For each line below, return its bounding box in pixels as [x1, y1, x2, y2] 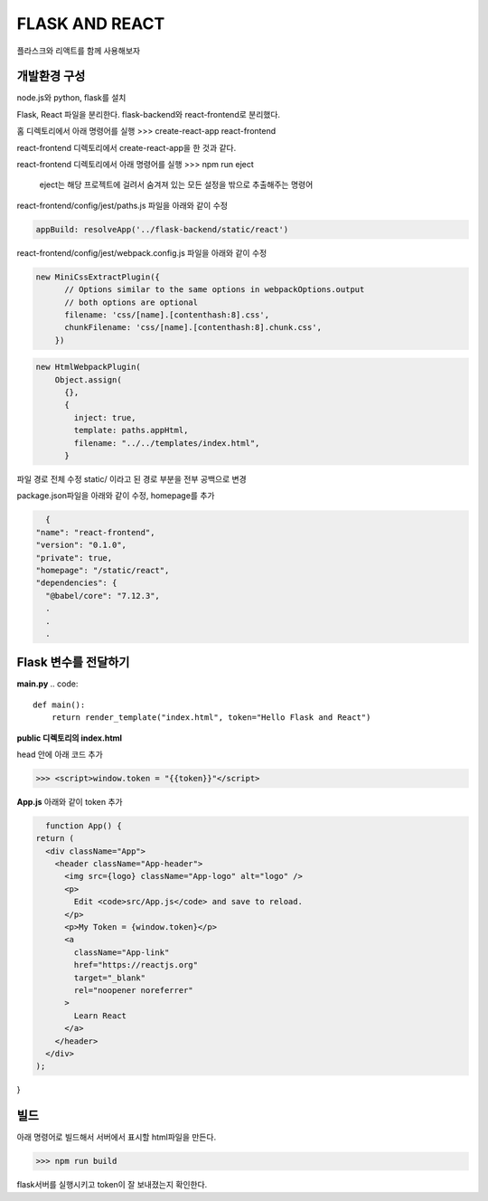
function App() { [45, 820, 122, 831]
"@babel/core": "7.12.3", [45, 591, 160, 600]
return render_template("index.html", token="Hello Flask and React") [51, 713, 371, 723]
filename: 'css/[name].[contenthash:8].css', [64, 309, 270, 320]
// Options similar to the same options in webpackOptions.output [64, 285, 365, 295]
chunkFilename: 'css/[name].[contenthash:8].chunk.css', [64, 322, 323, 333]
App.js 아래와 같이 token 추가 [16, 796, 123, 807]
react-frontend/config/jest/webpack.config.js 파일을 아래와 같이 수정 [16, 247, 267, 258]
